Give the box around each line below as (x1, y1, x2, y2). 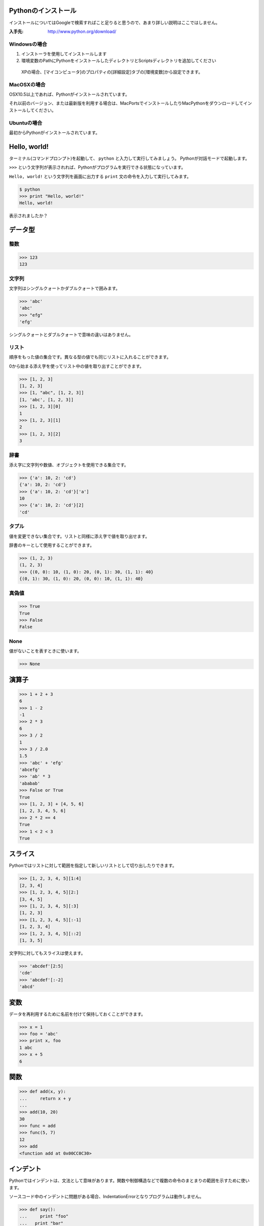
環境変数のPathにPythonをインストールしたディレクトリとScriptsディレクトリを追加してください (21, 58, 217, 64)
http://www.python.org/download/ (47, 28, 117, 34)
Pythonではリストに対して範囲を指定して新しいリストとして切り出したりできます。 (9, 863, 177, 868)
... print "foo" (19, 1214, 68, 1219)
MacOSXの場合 (9, 81, 46, 88)
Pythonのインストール (9, 6, 77, 15)
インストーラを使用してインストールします (21, 51, 107, 57)
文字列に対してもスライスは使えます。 (9, 950, 86, 956)
